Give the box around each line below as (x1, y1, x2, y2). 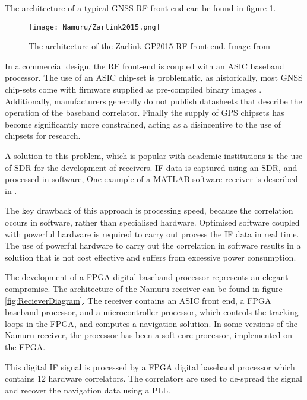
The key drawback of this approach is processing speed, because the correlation (5, 204, 293, 217)
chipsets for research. (5, 129, 81, 142)
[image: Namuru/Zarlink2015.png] (29, 23, 160, 31)
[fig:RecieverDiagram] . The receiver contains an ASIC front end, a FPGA (5, 294, 271, 306)
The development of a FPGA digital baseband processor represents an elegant (5, 271, 289, 283)
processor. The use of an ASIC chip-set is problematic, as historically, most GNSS (5, 71, 303, 84)
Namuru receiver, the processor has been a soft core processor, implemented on (5, 329, 293, 341)
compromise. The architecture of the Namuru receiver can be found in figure (5, 282, 283, 294)
